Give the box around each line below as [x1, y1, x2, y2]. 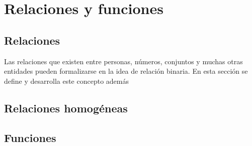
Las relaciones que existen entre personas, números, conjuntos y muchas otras [4, 56, 243, 66]
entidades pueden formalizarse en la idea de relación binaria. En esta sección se [4, 66, 248, 76]
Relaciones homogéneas [4, 100, 128, 115]
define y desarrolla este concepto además [4, 75, 129, 86]
